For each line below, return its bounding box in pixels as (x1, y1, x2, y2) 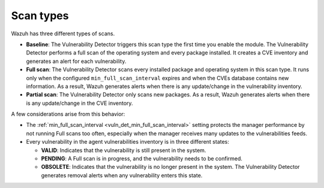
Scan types (11, 9, 69, 22)
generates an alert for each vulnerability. (26, 57, 127, 65)
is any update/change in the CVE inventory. (26, 99, 133, 107)
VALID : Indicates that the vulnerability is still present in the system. (41, 147, 206, 154)
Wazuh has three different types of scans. (11, 30, 115, 37)
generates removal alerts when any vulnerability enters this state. (41, 171, 203, 179)
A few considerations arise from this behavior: (11, 111, 125, 118)
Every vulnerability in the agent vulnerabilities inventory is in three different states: (26, 138, 229, 145)
